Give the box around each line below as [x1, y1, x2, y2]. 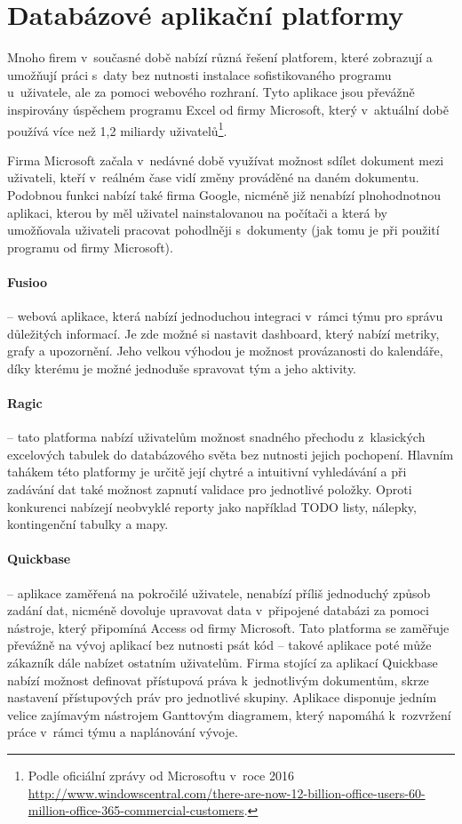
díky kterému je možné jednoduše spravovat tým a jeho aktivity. [7, 358, 357, 377]
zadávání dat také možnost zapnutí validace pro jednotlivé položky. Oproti [7, 480, 412, 499]
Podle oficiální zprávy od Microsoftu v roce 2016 [28, 765, 294, 784]
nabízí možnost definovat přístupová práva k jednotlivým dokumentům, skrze [7, 670, 429, 689]
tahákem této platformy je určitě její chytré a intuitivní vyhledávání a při [7, 462, 407, 481]
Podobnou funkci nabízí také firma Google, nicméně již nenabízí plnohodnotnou [7, 185, 442, 204]
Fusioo [7, 272, 48, 291]
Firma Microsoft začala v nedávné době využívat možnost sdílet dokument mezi [7, 150, 444, 169]
